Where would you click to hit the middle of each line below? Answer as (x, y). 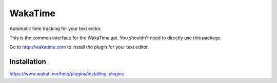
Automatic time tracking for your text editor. (56, 29)
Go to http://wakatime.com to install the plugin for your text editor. (79, 47)
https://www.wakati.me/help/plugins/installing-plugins (67, 74)
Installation (28, 62)
